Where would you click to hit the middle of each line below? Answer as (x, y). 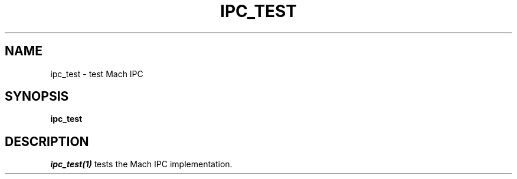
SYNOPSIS (37, 97)
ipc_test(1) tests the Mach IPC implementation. (141, 164)
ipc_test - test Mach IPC (97, 74)
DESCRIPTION (47, 141)
